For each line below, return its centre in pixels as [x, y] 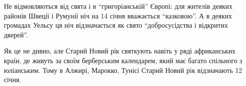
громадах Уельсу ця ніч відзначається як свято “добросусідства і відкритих [116, 25]
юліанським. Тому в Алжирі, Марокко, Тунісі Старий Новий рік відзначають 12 [123, 70]
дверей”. [16, 34]
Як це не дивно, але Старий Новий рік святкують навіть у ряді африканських [120, 51]
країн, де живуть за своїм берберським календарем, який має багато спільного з [123, 60]
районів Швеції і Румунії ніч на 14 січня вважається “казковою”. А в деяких [118, 15]
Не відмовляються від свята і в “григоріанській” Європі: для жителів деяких [118, 6]
